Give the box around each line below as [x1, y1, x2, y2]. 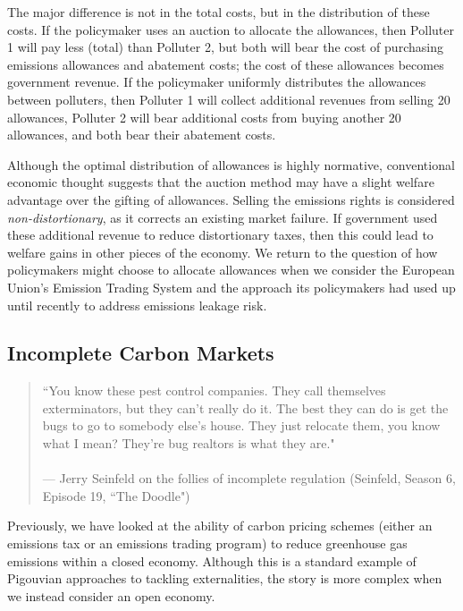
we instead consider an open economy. [7, 586, 215, 605]
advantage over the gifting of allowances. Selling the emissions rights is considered [7, 190, 455, 208]
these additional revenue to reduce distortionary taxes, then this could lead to [7, 225, 434, 244]
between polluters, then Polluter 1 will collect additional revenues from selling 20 [7, 89, 450, 108]
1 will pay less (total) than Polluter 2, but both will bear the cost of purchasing [7, 38, 443, 56]
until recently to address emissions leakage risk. [7, 295, 267, 314]
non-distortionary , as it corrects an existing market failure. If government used [7, 208, 438, 226]
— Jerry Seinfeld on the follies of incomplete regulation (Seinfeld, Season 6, [42, 469, 456, 488]
